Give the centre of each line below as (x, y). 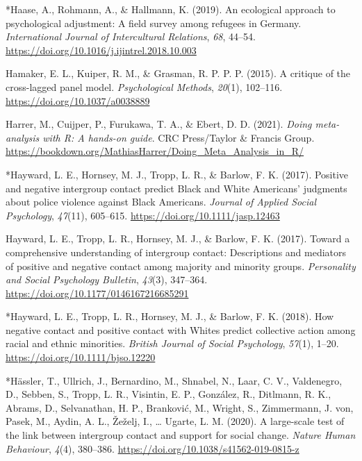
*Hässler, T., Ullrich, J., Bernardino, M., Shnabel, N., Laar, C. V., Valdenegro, (174, 380)
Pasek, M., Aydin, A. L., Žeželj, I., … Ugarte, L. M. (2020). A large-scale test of (175, 421)
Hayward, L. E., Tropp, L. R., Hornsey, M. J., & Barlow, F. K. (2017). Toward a (178, 238)
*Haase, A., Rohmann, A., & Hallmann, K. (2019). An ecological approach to (171, 9)
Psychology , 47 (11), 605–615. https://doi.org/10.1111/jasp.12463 (143, 215)
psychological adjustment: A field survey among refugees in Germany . (154, 23)
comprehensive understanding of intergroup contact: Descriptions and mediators (176, 252)
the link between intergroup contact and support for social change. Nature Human (181, 435)
